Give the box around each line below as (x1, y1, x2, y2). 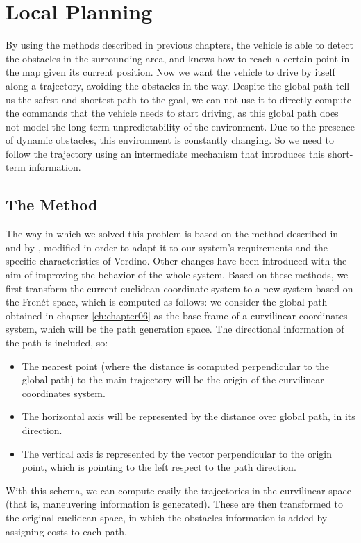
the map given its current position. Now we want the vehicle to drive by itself (6, 65, 335, 79)
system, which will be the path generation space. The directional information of (6, 321, 344, 336)
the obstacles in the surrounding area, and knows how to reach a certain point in (6, 51, 350, 65)
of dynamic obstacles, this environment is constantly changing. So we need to (6, 133, 334, 147)
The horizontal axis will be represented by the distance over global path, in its (22, 409, 355, 424)
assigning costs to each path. (6, 524, 127, 538)
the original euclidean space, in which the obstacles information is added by (6, 510, 328, 524)
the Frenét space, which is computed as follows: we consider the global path (6, 294, 328, 309)
